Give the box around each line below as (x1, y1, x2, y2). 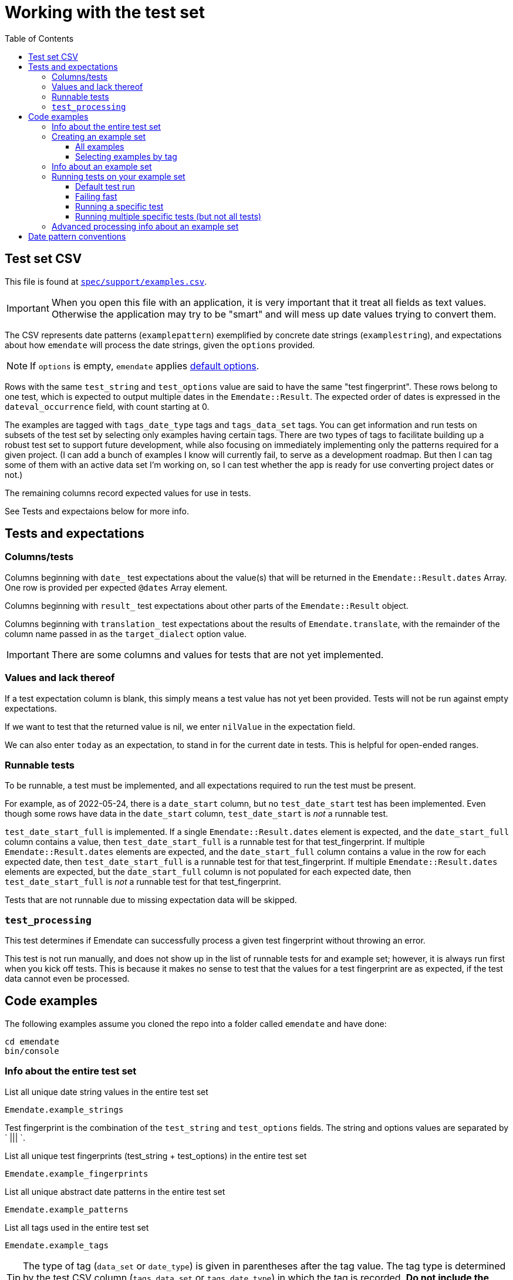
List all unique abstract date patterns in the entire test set (5, 1186, 225, 1197)
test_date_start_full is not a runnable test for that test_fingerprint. (5, 877, 281, 887)
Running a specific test (75, 201, 164, 211)
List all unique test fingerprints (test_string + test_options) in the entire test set (5, 1150, 307, 1161)
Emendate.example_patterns (5, 1204, 129, 1214)
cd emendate (5, 1036, 59, 1046)
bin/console (5, 1046, 59, 1056)
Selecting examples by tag (75, 151, 177, 161)
